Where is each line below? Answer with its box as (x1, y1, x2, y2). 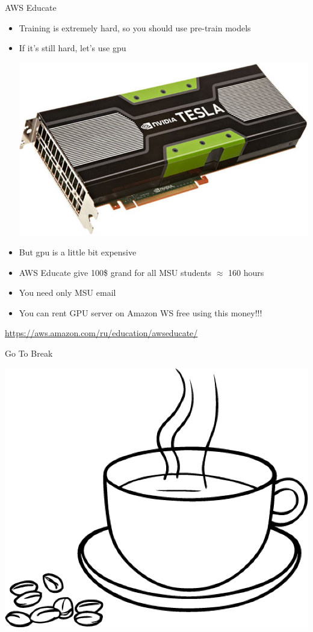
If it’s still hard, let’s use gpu (19, 42, 126, 54)
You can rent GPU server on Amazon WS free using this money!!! (19, 306, 262, 319)
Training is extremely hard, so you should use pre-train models (19, 21, 251, 34)
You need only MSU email (19, 286, 116, 299)
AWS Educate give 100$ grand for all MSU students (19, 266, 212, 278)
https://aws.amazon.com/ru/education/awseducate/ (5, 327, 198, 339)
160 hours (228, 266, 264, 278)
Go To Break (5, 347, 53, 360)
